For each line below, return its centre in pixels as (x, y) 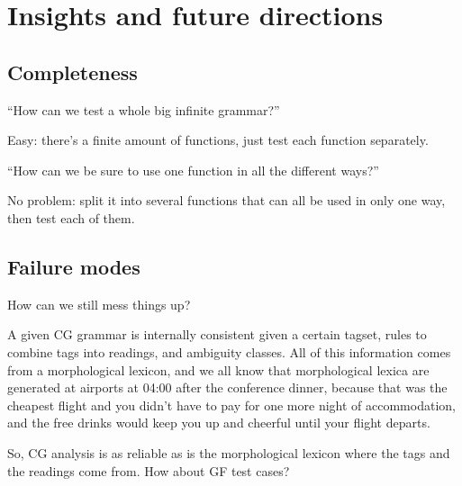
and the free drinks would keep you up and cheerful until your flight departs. (219, 423)
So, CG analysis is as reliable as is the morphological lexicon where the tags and (229, 452)
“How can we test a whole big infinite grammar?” (144, 109)
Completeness (72, 72)
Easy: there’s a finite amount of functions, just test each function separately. (218, 140)
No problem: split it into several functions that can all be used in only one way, (226, 200)
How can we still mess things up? (99, 304)
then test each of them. (71, 217)
